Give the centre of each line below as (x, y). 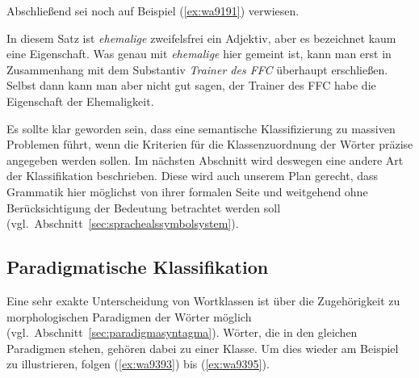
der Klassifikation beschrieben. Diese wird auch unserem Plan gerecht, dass (192, 176)
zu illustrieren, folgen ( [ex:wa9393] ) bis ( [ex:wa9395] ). (138, 364)
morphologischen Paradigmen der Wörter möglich (129, 316)
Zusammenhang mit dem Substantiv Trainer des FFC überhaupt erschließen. (197, 69)
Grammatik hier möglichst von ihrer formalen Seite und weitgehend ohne (187, 191)
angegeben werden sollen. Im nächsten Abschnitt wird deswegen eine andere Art (205, 160)
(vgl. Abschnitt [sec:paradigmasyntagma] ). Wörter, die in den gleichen (182, 332)
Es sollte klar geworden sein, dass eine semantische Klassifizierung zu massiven (201, 128)
